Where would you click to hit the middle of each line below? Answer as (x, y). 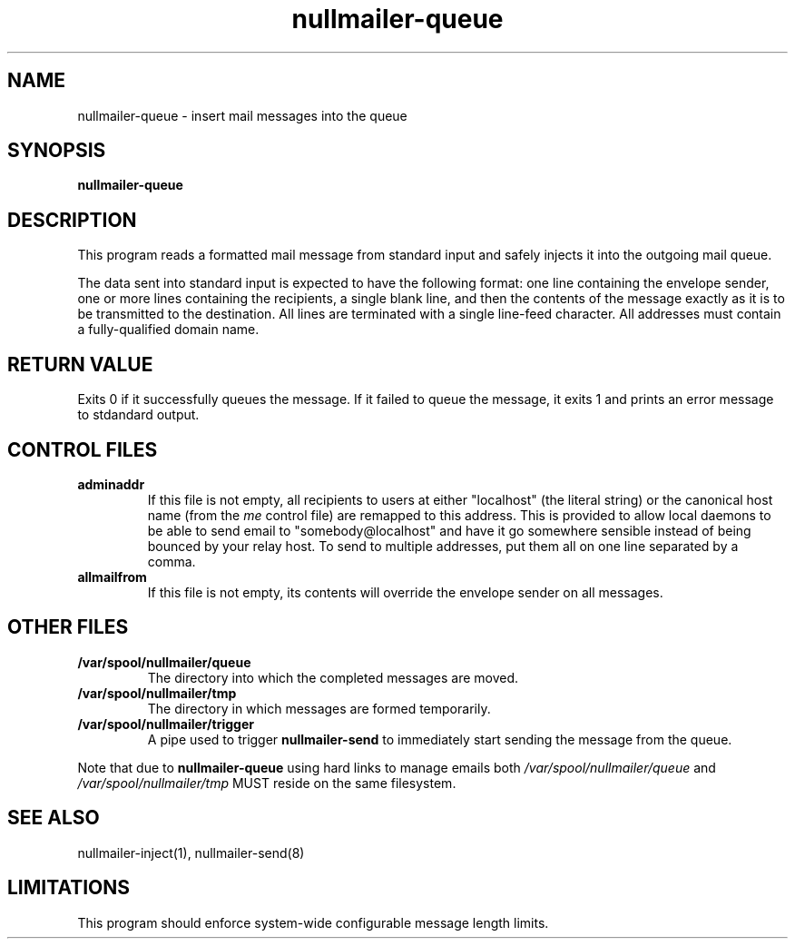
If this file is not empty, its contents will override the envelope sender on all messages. (405, 592)
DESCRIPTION (72, 220)
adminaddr (111, 484)
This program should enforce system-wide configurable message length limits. (313, 922)
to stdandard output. (138, 415)
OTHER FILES (68, 627)
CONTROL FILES (83, 449)
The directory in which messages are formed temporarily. (319, 708)
